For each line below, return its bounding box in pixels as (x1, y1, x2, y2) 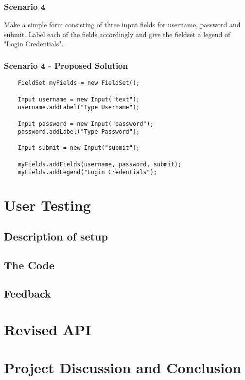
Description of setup (4, 228, 108, 243)
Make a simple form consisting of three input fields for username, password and (4, 20, 241, 30)
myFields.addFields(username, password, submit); (17, 160, 182, 168)
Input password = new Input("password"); (17, 120, 154, 127)
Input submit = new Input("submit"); (17, 144, 140, 152)
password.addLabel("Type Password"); (17, 128, 140, 136)
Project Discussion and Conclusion (4, 358, 242, 378)
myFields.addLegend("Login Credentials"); (17, 169, 157, 176)
